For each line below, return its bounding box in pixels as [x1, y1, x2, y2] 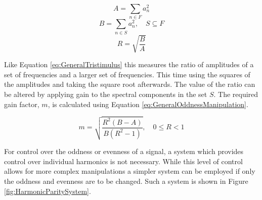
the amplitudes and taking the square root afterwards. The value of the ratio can [4, 79, 255, 89]
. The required [213, 88, 258, 99]
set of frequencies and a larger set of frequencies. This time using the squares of [4, 69, 250, 79]
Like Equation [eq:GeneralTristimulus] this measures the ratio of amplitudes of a [4, 59, 254, 70]
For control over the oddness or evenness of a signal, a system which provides [4, 146, 244, 157]
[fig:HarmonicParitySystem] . [4, 185, 91, 196]
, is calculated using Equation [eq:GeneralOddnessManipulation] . [48, 98, 248, 109]
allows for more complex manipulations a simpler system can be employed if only [4, 166, 255, 176]
